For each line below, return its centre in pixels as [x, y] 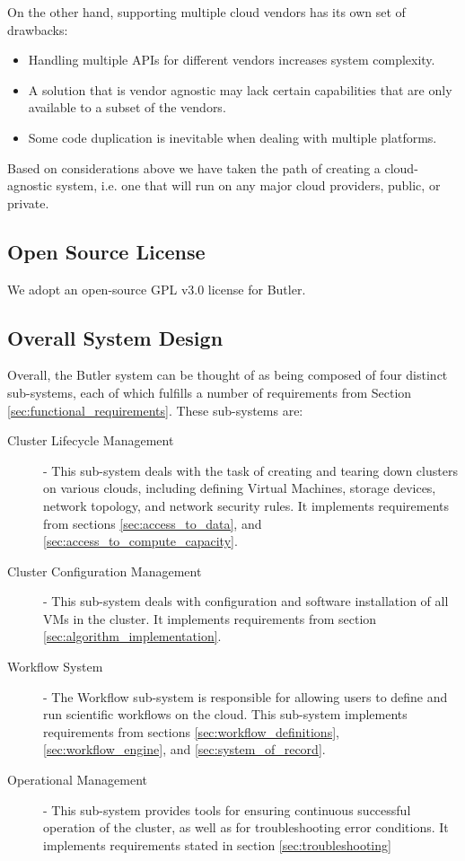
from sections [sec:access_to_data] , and [153, 523]
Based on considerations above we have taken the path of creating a [194, 167]
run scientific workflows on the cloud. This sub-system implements [225, 714]
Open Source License [106, 251]
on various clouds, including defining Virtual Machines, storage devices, [240, 488]
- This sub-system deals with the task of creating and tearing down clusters [250, 470]
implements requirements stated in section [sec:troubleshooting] [217, 844]
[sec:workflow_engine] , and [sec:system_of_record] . [184, 749]
